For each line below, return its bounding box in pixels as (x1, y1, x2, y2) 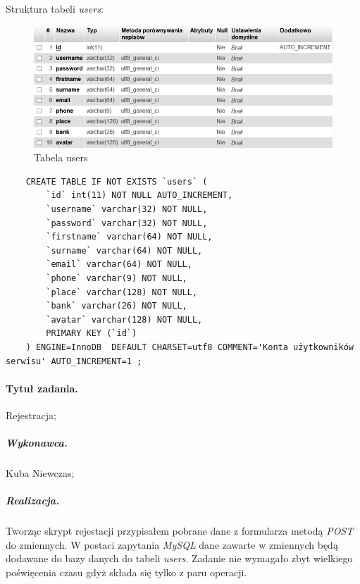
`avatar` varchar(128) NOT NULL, (46, 314, 203, 325)
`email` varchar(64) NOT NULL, (46, 259, 192, 270)
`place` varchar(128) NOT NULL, (46, 287, 198, 297)
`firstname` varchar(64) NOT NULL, (46, 232, 213, 242)
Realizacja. (6, 493, 60, 508)
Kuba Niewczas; (6, 466, 75, 480)
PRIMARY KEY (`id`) (46, 328, 137, 339)
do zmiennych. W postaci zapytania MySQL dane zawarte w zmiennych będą (6, 537, 338, 552)
